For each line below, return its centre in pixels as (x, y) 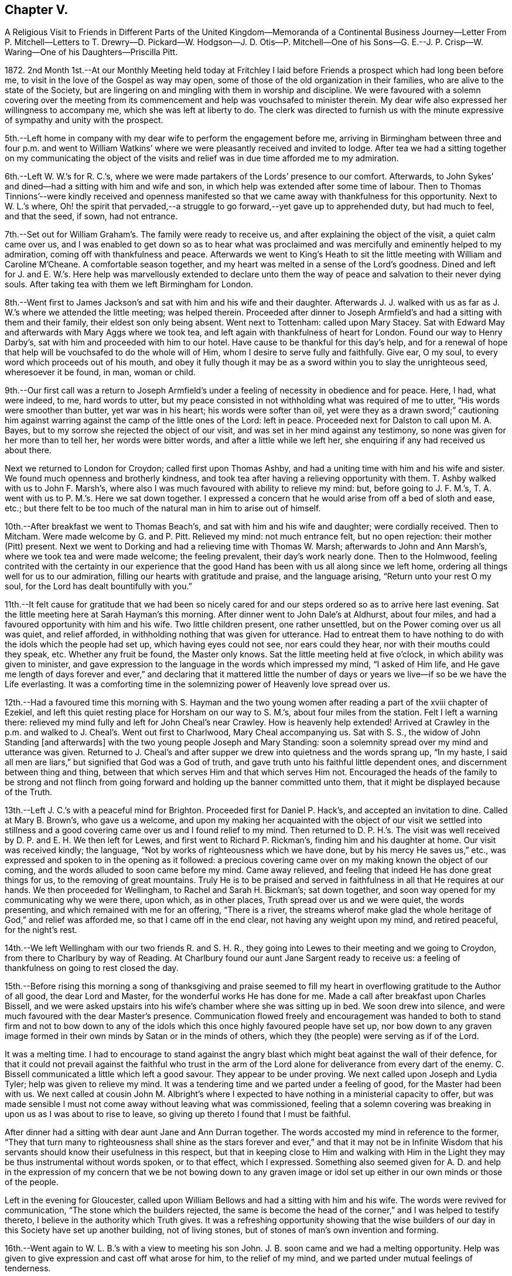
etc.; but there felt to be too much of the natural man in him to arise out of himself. (163, 508)
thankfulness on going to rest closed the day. (92, 968)
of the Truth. (29, 792)
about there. (28, 450)
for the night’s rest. (41, 930)
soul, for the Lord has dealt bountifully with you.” (98, 586)
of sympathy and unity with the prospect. (84, 120)
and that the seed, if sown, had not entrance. (91, 216)
